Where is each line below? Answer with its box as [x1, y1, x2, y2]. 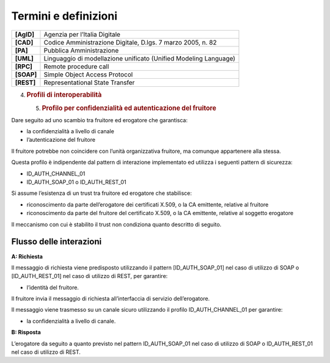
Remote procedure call [43, 62, 109, 70]
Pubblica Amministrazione [43, 46, 119, 54]
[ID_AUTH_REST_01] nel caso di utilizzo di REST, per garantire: [11, 273, 168, 280]
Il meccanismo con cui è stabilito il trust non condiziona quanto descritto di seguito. [11, 221, 222, 228]
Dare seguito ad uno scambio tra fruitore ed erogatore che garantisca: [11, 116, 188, 123]
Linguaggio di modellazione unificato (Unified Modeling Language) [43, 54, 235, 62]
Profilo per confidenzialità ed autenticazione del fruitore [42, 104, 216, 112]
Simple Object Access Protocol [43, 70, 133, 79]
